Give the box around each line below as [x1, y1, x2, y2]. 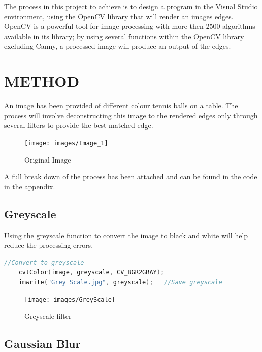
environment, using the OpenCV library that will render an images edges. [4, 11, 234, 21]
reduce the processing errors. [4, 240, 93, 250]
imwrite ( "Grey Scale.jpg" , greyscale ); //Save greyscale [18, 278, 222, 286]
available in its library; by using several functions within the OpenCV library [4, 30, 244, 41]
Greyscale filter [24, 311, 72, 322]
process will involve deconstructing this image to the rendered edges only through [4, 110, 258, 120]
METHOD [4, 71, 80, 91]
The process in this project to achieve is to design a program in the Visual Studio [4, 1, 258, 11]
